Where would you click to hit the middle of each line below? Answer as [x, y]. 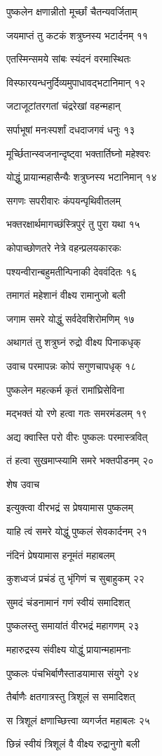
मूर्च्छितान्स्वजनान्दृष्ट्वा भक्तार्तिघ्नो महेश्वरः [79, 153]
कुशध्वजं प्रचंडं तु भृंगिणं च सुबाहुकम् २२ [75, 578]
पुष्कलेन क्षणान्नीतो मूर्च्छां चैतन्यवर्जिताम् [72, 11]
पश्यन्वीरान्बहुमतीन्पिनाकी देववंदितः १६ [72, 271]
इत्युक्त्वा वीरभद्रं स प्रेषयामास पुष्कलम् [70, 507]
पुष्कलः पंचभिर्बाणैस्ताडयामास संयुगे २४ [73, 673]
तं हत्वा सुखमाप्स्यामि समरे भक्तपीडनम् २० [80, 460]
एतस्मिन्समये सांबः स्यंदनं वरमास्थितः [69, 59]
